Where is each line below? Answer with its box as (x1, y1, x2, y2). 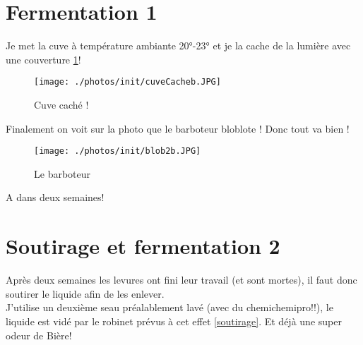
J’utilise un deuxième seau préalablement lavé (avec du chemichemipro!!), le (6, 300, 333, 315)
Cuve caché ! (34, 97, 89, 111)
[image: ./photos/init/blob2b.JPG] (34, 146, 201, 157)
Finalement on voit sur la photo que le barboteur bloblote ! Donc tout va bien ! (6, 121, 350, 135)
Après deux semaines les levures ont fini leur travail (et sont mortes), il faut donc (6, 272, 357, 287)
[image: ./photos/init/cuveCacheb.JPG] (34, 77, 221, 87)
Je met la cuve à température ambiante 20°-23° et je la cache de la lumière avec (6, 38, 351, 53)
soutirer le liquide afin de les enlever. (6, 286, 165, 301)
